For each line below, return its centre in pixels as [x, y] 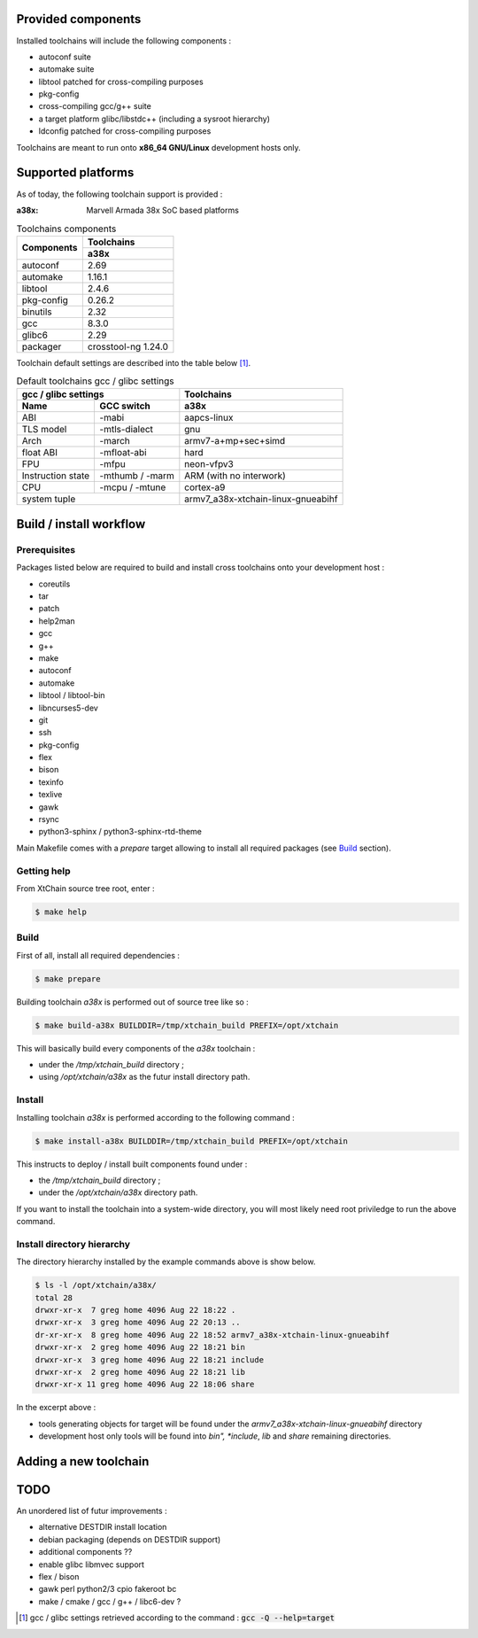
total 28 [54, 1297]
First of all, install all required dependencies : [98, 955]
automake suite [66, 69]
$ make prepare [68, 978]
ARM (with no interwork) [235, 476]
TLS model [44, 430]
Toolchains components [66, 229]
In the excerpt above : [56, 1408]
